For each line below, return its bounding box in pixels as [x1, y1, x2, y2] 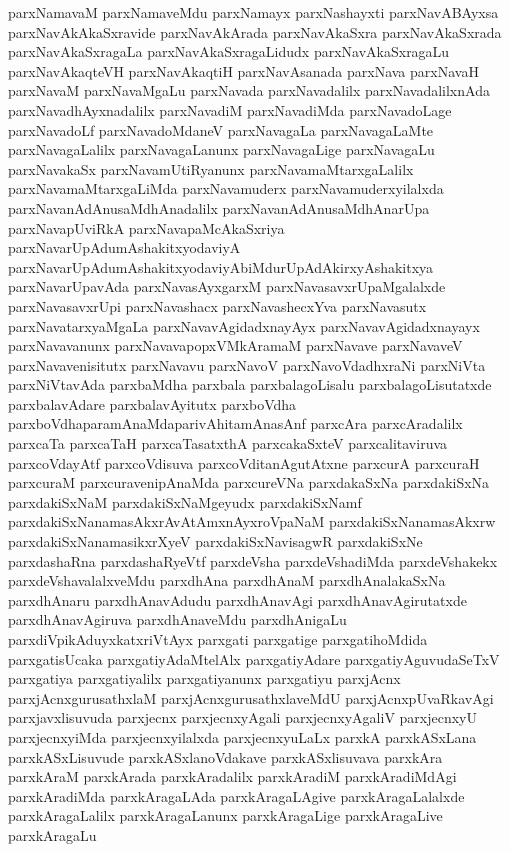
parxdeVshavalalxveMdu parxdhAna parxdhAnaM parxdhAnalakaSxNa [8, 570, 446, 591]
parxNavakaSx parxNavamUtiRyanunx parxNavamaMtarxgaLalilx [8, 158, 414, 179]
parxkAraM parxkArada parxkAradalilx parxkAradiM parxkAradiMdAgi [8, 766, 457, 787]
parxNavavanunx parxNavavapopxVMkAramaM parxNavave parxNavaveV [8, 335, 463, 356]
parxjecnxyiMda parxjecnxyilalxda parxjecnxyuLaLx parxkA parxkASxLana [8, 726, 477, 747]
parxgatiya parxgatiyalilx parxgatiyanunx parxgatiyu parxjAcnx [8, 668, 401, 689]
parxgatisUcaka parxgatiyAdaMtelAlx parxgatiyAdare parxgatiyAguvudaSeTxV [8, 648, 500, 669]
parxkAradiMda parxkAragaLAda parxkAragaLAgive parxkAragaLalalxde [8, 785, 465, 806]
